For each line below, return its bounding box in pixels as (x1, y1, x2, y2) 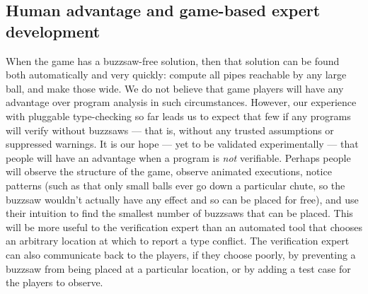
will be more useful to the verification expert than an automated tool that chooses (6, 219, 362, 234)
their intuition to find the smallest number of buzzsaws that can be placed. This (6, 206, 353, 220)
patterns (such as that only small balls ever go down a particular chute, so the (6, 177, 345, 192)
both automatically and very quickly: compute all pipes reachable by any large (6, 67, 347, 82)
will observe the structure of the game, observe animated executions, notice (6, 164, 332, 179)
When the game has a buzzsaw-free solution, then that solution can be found (6, 53, 340, 68)
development (6, 20, 100, 42)
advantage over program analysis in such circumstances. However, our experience (6, 95, 357, 110)
